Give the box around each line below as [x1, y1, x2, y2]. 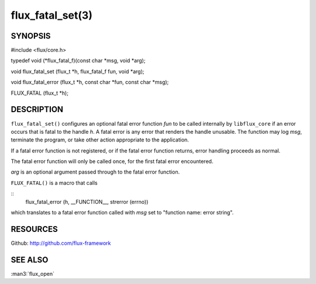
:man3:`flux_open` [11, 270, 55, 277]
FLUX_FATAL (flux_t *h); [11, 89, 68, 96]
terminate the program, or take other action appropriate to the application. [11, 136, 190, 143]
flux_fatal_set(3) [11, 9, 93, 22]
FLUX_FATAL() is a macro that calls [11, 179, 98, 186]
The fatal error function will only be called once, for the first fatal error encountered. [11, 158, 214, 165]
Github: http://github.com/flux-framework [11, 240, 111, 247]
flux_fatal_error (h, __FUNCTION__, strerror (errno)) [25, 198, 149, 205]
